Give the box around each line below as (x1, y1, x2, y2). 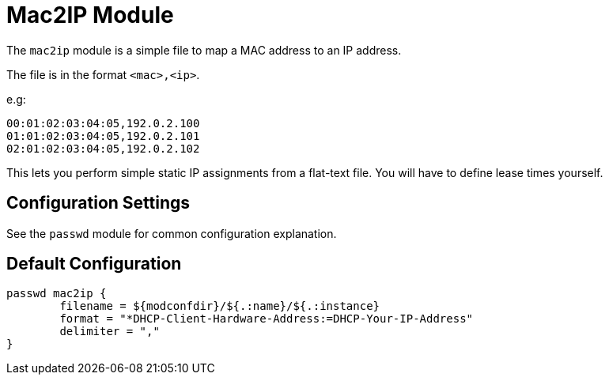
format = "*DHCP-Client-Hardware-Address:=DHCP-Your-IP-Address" (59, 312, 474, 326)
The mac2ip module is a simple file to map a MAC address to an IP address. (6, 43, 402, 57)
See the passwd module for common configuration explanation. (6, 226, 337, 240)
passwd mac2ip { (6, 287, 107, 300)
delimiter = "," (59, 325, 160, 338)
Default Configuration (6, 254, 182, 274)
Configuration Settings (6, 193, 191, 213)
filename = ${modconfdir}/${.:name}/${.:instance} (59, 300, 380, 313)
